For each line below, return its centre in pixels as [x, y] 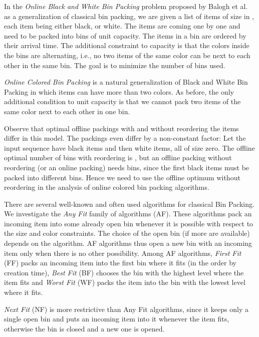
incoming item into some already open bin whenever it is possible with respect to [129, 223]
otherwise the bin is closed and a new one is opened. [84, 328]
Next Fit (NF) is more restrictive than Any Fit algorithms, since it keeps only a [126, 309]
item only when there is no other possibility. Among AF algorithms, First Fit [123, 253]
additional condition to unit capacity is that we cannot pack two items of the [122, 101]
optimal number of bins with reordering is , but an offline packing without [118, 157]
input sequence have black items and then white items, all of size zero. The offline [129, 147]
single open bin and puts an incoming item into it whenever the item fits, [117, 319]
